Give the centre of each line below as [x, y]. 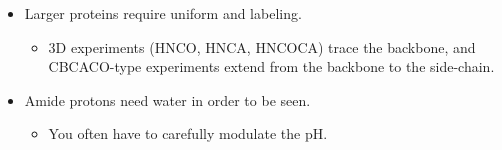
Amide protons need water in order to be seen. [167, 99]
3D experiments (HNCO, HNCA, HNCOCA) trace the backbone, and [262, 46]
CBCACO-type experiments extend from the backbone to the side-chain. [271, 66]
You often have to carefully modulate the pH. [188, 133]
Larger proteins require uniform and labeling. [163, 13]
